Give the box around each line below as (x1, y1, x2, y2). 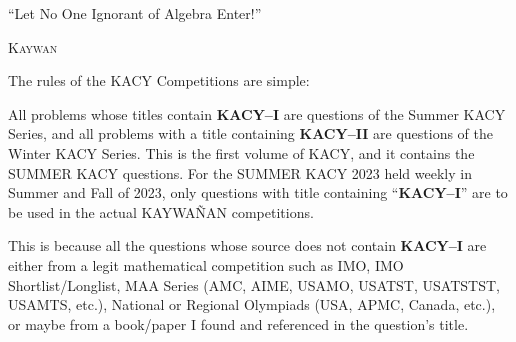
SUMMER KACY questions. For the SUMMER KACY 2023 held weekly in (8, 162, 472, 183)
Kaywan (8, 36, 58, 57)
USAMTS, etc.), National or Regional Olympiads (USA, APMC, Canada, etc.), (8, 294, 496, 315)
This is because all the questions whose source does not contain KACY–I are (8, 235, 487, 256)
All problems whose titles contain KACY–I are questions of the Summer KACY (8, 103, 506, 124)
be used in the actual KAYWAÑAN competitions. (8, 201, 314, 222)
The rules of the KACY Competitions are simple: (8, 70, 310, 91)
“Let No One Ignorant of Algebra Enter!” (8, 3, 262, 23)
